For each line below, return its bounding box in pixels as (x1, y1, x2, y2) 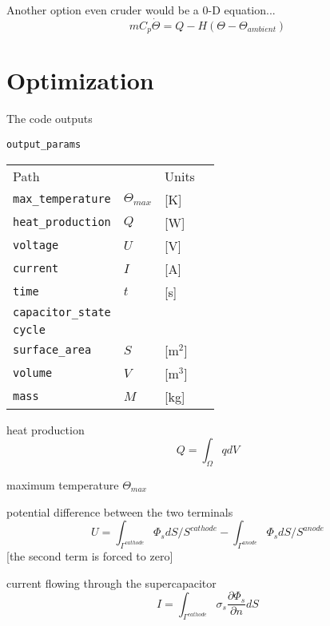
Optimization (6, 64, 154, 97)
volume (13, 366, 53, 380)
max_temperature (13, 192, 111, 206)
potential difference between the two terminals (6, 503, 233, 520)
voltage (13, 239, 59, 252)
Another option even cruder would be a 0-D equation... (6, 2, 276, 18)
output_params (6, 138, 82, 150)
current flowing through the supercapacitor (6, 574, 217, 591)
